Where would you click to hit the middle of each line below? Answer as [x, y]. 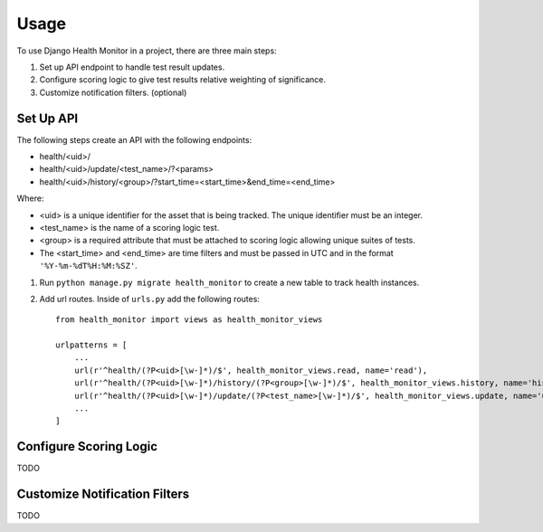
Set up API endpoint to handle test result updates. [132, 67]
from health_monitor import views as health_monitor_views [189, 320]
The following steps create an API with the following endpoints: [134, 139]
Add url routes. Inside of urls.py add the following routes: [149, 299]
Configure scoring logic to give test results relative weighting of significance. [182, 80]
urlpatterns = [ [91, 345]
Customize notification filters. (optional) [113, 92]
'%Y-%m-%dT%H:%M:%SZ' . [88, 266]
